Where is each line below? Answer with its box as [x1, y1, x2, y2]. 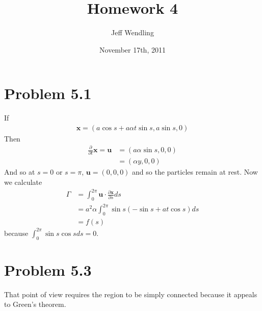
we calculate [4, 176, 42, 187]
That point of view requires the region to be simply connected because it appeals [4, 289, 257, 299]
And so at [4, 166, 35, 177]
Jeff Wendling [111, 27, 154, 38]
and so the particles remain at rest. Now [132, 166, 258, 177]
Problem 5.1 [4, 83, 92, 104]
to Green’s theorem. [4, 299, 66, 309]
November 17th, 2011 [99, 44, 166, 55]
